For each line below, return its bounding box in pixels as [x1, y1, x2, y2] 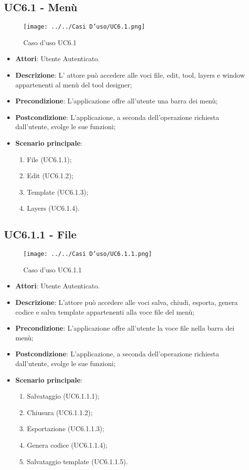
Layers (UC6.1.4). [27, 203, 80, 213]
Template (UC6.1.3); [27, 186, 88, 197]
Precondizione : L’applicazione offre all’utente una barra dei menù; [15, 96, 218, 106]
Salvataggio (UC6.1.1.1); [27, 391, 100, 401]
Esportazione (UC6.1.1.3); [27, 423, 104, 434]
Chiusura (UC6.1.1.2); [27, 407, 93, 417]
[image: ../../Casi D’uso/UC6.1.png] [23, 23, 145, 31]
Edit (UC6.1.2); [27, 170, 74, 181]
